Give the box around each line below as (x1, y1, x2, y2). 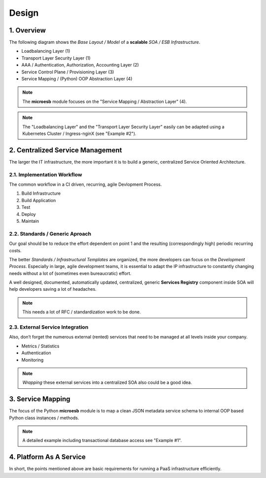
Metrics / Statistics (21, 343, 60, 349)
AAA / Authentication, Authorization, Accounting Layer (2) (21, 62, 139, 68)
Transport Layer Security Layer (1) (21, 55, 91, 61)
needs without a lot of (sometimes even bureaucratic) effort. (9, 270, 132, 276)
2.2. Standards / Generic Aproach (9, 230, 91, 237)
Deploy (21, 211, 36, 217)
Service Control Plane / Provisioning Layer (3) (21, 69, 114, 75)
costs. (9, 247, 22, 253)
